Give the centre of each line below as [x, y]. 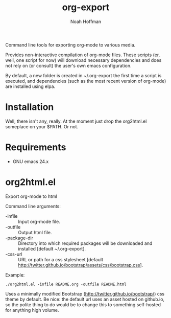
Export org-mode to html [31, 196]
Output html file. [35, 232]
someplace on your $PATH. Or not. [42, 126]
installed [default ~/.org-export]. [52, 248]
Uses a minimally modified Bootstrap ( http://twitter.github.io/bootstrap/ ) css [85, 293]
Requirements [36, 147]
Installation [30, 107]
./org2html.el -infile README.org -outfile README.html [66, 284]
